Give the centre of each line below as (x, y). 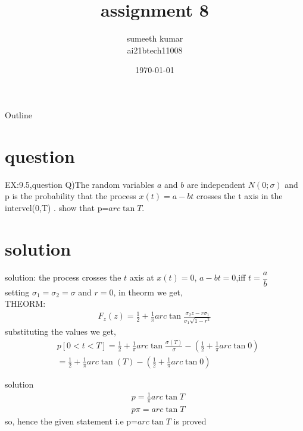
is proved (190, 421)
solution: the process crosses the (63, 277)
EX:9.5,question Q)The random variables (80, 184)
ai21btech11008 (155, 50)
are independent (216, 184)
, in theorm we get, (148, 292)
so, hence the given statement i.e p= (71, 421)
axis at (142, 277)
